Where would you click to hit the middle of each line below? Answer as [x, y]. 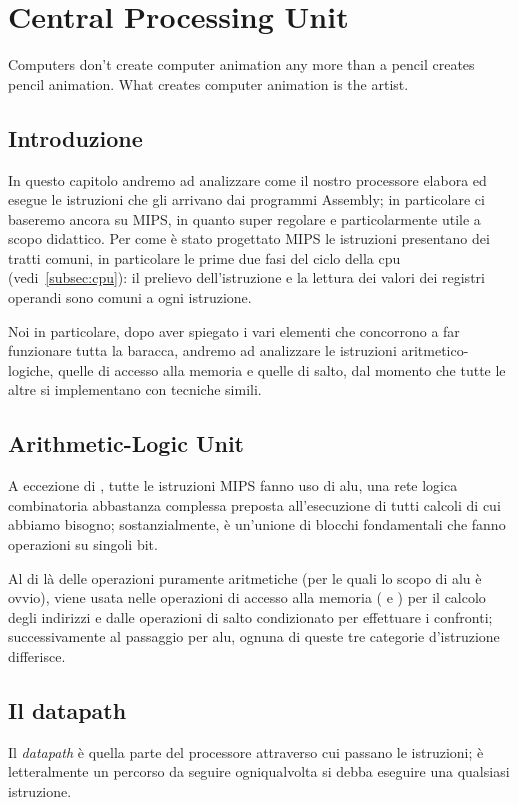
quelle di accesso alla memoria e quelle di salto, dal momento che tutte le [282, 369]
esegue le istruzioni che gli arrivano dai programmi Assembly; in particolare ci [246, 199]
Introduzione [75, 137]
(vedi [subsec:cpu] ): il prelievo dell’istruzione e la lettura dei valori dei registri [246, 277]
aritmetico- [435, 350]
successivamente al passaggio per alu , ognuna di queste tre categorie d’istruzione [254, 636]
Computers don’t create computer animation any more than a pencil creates [241, 64]
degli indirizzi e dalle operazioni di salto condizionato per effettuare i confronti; [250, 616]
